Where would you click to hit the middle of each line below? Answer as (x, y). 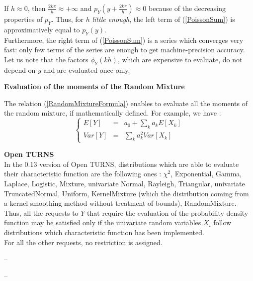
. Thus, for (68, 19)
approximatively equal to (42, 29)
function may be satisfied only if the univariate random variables (103, 222)
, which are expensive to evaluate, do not (180, 59)
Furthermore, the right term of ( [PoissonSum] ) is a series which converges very (124, 40)
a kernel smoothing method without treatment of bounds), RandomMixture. (120, 203)
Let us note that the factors (46, 59)
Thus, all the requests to (41, 212)
